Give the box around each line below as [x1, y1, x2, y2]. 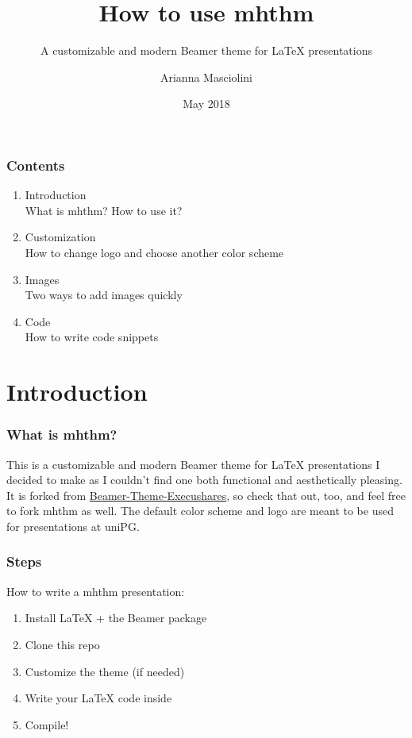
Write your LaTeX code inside [25, 690, 172, 706]
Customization [25, 229, 96, 245]
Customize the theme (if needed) [25, 663, 185, 679]
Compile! [25, 716, 69, 732]
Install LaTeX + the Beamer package [25, 609, 207, 626]
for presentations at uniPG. [6, 517, 140, 534]
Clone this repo [25, 636, 100, 652]
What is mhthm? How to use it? [25, 202, 183, 218]
